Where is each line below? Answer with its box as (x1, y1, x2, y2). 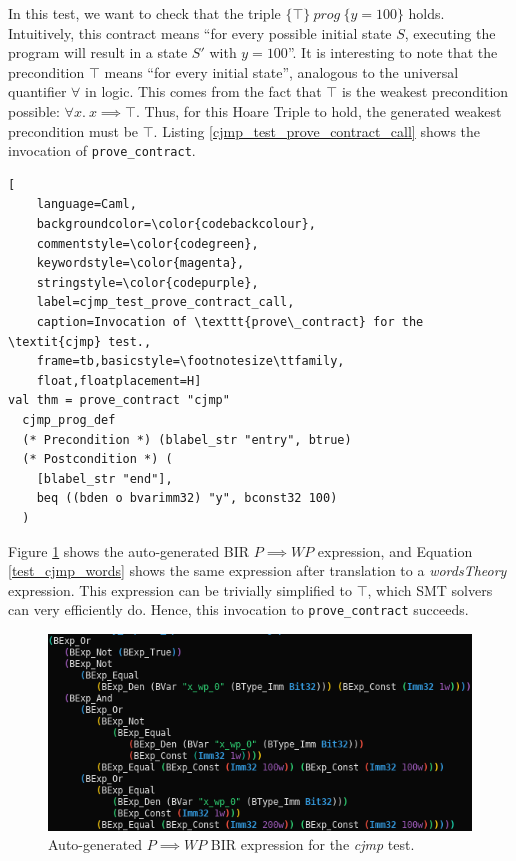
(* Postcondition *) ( (22, 452, 173, 467)
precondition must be (8, 120, 139, 141)
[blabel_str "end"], (36, 471, 173, 486)
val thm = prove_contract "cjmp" (8, 393, 230, 408)
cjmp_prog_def (22, 412, 116, 427)
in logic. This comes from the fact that (85, 81, 322, 102)
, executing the (404, 22, 496, 43)
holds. (408, 3, 445, 23)
